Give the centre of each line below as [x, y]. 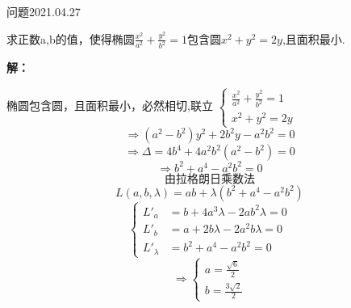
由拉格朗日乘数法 [210, 179]
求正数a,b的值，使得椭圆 [71, 38]
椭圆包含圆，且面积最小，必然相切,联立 [110, 105]
